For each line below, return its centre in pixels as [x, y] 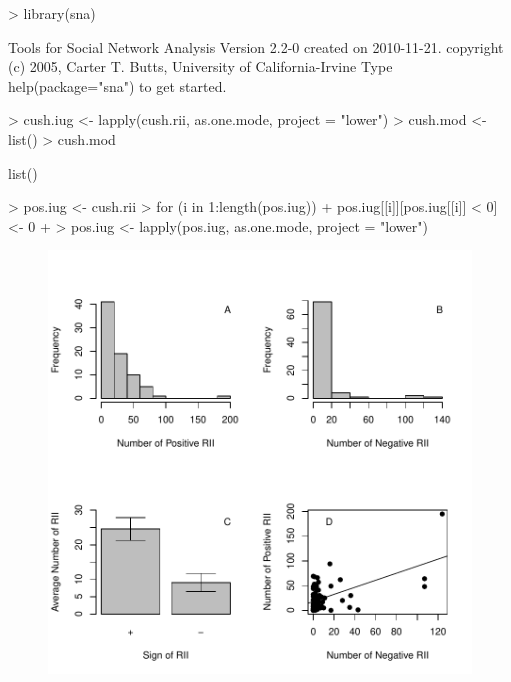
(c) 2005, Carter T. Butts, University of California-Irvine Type [200, 66]
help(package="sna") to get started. [117, 85]
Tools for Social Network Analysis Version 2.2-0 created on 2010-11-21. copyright [256, 46]
